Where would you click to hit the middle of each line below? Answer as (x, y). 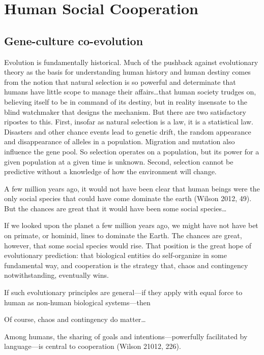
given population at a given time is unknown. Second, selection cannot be (119, 161)
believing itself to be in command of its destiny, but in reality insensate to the (126, 101)
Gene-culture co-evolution (74, 40)
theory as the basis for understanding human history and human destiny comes (127, 72)
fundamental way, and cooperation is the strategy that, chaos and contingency (126, 265)
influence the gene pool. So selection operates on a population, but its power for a (132, 151)
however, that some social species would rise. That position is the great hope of (128, 245)
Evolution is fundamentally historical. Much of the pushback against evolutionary (131, 62)
